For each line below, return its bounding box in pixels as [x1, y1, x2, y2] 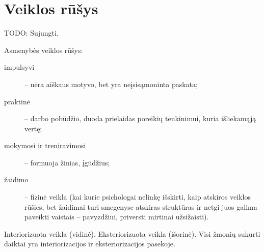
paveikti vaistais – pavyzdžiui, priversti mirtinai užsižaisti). [24, 211, 209, 222]
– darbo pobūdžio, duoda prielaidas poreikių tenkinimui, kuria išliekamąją [24, 113, 256, 124]
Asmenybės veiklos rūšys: [4, 44, 83, 55]
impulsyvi [4, 62, 35, 72]
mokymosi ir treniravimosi [4, 140, 86, 151]
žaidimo [4, 174, 29, 185]
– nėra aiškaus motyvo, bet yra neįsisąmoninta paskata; [24, 78, 198, 89]
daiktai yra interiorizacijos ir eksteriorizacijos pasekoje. [4, 238, 175, 249]
